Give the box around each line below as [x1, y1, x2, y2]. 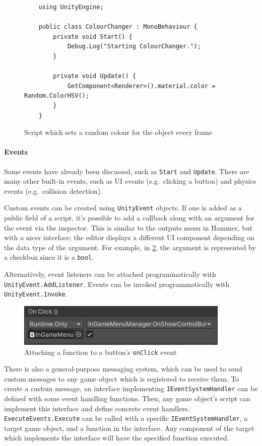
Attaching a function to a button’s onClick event [24, 346, 177, 357]
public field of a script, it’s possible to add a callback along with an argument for [4, 212, 254, 223]
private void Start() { [53, 33, 133, 40]
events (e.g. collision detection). [4, 185, 102, 196]
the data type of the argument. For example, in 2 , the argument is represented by [4, 242, 256, 252]
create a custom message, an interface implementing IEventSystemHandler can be [4, 383, 258, 394]
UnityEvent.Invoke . [4, 288, 68, 299]
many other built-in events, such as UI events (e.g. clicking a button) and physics [4, 176, 256, 186]
